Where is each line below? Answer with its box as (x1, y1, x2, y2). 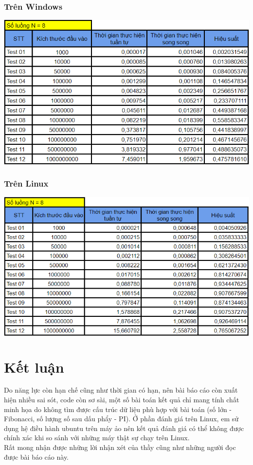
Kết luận (4, 357, 64, 377)
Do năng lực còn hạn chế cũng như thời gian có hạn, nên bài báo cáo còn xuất (4, 385, 238, 395)
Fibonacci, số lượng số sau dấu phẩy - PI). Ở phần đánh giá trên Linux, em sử (4, 413, 239, 424)
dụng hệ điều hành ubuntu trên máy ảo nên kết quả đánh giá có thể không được (4, 423, 244, 433)
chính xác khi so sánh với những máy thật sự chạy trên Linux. (4, 432, 190, 443)
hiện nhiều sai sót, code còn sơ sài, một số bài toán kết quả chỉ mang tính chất (4, 395, 239, 405)
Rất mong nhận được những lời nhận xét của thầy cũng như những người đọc (4, 442, 236, 452)
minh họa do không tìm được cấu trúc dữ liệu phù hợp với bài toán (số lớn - (4, 404, 232, 414)
